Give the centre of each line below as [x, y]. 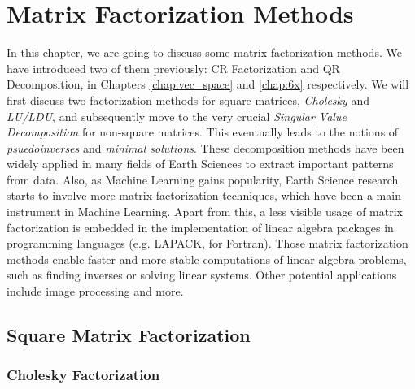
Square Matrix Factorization [129, 335]
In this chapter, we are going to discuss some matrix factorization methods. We [204, 52]
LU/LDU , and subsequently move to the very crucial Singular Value [177, 116]
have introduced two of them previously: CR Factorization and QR [173, 68]
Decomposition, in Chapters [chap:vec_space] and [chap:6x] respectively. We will [208, 84]
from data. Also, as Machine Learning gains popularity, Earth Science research [203, 179]
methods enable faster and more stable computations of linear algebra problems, [207, 259]
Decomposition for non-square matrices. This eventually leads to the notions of [203, 132]
